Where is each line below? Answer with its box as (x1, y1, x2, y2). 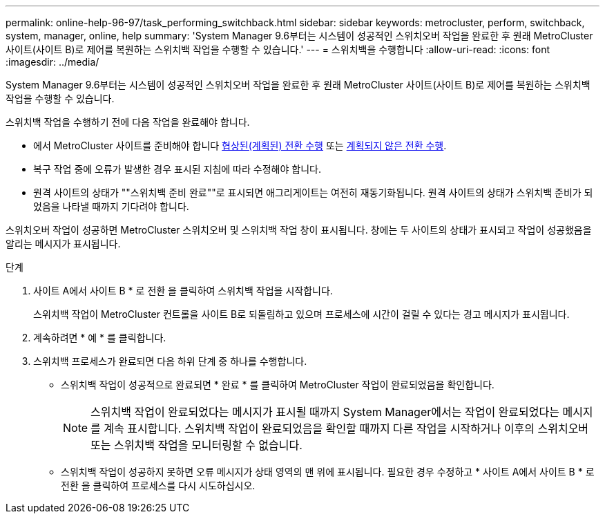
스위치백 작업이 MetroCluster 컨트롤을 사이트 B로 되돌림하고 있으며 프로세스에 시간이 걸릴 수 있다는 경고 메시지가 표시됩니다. (33, 308, 570, 320)
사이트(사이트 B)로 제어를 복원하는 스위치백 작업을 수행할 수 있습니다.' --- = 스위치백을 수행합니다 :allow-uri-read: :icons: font (6, 44, 550, 55)
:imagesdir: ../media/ (6, 56, 99, 68)
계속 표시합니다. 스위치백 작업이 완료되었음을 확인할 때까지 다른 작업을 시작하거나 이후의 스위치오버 (104, 422, 589, 435)
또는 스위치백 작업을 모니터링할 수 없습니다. (90, 438, 302, 452)
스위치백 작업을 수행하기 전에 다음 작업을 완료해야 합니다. (6, 116, 250, 128)
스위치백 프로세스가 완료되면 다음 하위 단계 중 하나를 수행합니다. (33, 355, 307, 367)
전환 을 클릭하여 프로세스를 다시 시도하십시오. (61, 480, 256, 491)
